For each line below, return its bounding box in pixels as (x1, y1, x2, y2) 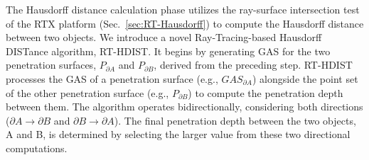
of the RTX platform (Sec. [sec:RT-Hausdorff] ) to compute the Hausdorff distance (6, 16, 364, 30)
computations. (6, 140, 68, 155)
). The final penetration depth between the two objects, (114, 113, 356, 127)
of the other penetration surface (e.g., (6, 85, 169, 100)
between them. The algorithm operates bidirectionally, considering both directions (6, 99, 363, 114)
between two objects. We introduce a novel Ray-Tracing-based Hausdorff (6, 30, 322, 45)
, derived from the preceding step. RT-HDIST (154, 57, 353, 72)
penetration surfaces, (6, 57, 97, 72)
